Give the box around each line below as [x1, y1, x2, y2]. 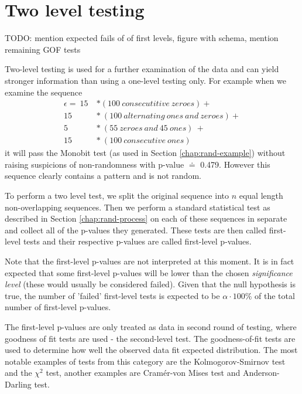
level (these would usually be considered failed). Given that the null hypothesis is [5, 278, 296, 290]
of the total [255, 289, 295, 301]
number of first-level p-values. [5, 301, 111, 313]
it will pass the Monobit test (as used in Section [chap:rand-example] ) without [5, 147, 286, 159]
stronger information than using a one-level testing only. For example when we [5, 74, 286, 86]
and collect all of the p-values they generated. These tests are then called [5, 223, 267, 236]
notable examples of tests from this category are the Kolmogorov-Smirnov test [5, 355, 286, 367]
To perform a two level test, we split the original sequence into [5, 189, 229, 201]
